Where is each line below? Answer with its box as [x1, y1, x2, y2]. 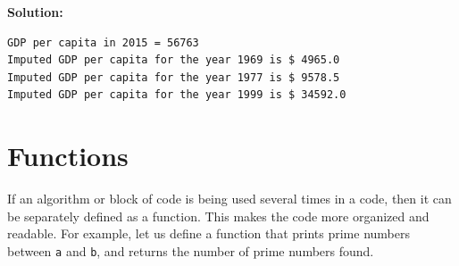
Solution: [7, 3, 63, 21]
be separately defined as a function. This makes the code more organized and [7, 206, 430, 225]
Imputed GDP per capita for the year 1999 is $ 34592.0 [7, 88, 346, 102]
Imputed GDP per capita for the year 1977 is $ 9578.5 [7, 71, 340, 84]
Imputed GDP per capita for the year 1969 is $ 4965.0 [7, 54, 340, 67]
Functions [7, 137, 129, 174]
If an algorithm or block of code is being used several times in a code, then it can [7, 189, 452, 208]
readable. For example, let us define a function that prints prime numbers [7, 224, 410, 243]
